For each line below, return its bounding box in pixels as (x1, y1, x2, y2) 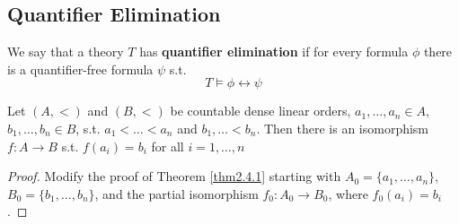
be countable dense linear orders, (170, 101, 351, 120)
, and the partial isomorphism (94, 184, 259, 202)
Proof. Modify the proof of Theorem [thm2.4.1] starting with (7, 167, 341, 185)
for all (151, 136, 184, 155)
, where (328, 184, 368, 202)
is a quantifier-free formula (7, 59, 154, 78)
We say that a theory (7, 42, 124, 61)
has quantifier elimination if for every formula (139, 42, 409, 61)
